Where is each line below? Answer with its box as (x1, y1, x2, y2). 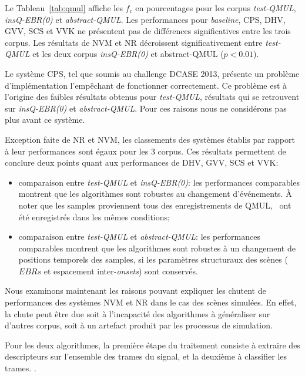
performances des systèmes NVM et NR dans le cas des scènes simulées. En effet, (5, 296, 297, 308)
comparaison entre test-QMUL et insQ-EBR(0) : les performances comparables (18, 176, 300, 188)
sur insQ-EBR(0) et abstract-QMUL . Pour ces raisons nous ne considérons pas (5, 102, 287, 114)
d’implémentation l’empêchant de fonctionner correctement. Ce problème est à (5, 79, 287, 91)
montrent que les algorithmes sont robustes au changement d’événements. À (18, 187, 292, 200)
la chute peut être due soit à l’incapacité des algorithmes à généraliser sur (5, 307, 270, 320)
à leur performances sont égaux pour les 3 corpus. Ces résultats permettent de (5, 145, 286, 157)
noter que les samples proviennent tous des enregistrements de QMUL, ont (18, 199, 291, 211)
